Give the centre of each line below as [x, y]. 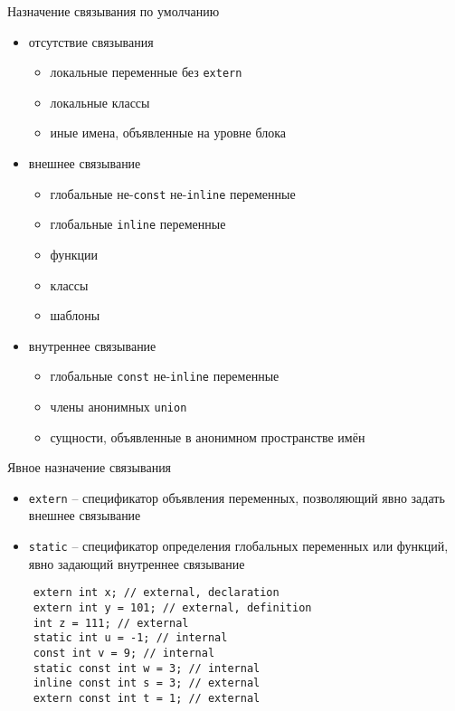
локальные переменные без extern [146, 72]
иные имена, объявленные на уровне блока [168, 133]
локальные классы [100, 102]
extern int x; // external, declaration [156, 593]
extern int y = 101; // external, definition [172, 607]
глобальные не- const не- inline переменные [173, 193]
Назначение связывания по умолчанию [114, 11]
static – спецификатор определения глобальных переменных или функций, [238, 546]
